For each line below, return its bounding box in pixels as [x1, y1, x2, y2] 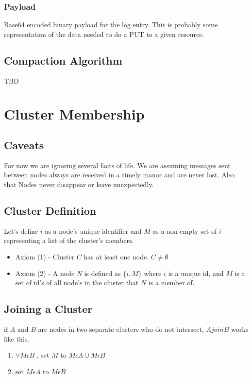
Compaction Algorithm [4, 52, 122, 68]
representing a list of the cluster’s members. [4, 235, 134, 245]
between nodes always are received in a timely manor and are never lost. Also [4, 170, 235, 180]
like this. [4, 333, 30, 344]
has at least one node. [84, 251, 149, 261]
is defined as [84, 268, 121, 278]
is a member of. [148, 277, 195, 288]
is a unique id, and [168, 268, 224, 278]
